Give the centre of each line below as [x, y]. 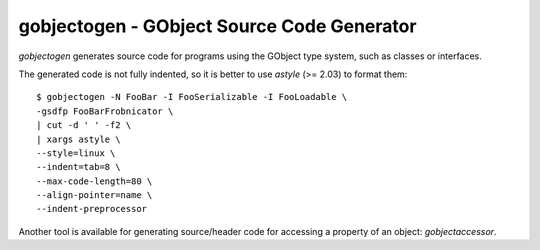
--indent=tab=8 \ [78, 167]
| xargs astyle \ [78, 139]
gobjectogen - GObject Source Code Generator [217, 26]
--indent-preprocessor [92, 209]
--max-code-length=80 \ [94, 181]
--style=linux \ [76, 153]
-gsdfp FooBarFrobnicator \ [105, 111]
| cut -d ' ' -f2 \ [84, 125]
